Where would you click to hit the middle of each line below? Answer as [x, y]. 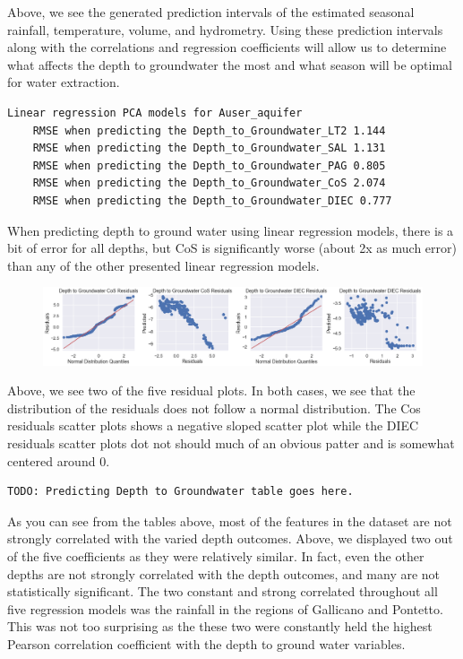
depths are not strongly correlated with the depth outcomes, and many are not [224, 573]
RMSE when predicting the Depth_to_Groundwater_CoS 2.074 [209, 183]
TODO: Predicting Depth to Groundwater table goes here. [180, 492]
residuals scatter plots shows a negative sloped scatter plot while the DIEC [213, 425]
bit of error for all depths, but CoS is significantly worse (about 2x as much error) [232, 248]
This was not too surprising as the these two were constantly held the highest [220, 626]
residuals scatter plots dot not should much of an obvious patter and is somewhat [231, 443]
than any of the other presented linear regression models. [163, 265]
